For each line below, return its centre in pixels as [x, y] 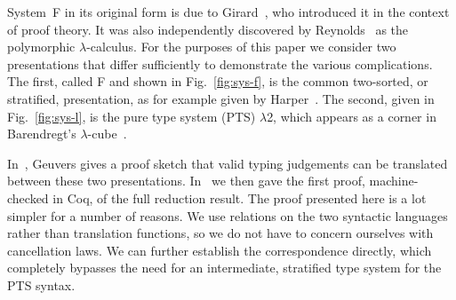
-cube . [107, 134]
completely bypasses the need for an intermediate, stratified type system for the [224, 268]
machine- [394, 181]
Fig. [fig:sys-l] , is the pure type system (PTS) [132, 116]
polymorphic [41, 47]
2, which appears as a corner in [352, 116]
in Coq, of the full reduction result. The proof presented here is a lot [240, 197]
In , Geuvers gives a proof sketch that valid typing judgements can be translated [228, 163]
